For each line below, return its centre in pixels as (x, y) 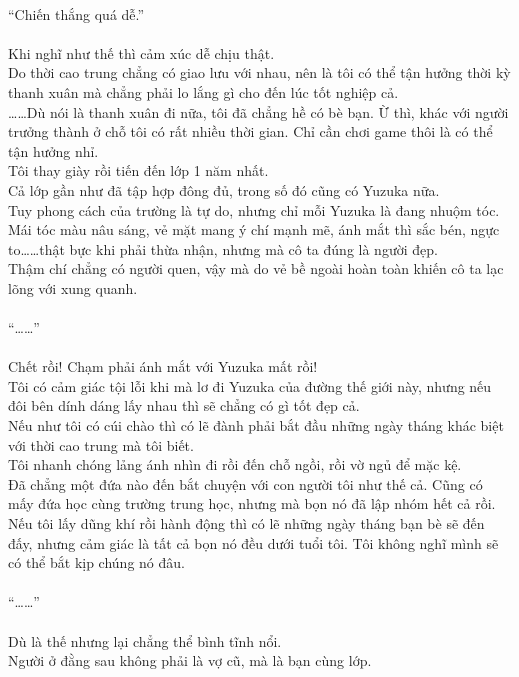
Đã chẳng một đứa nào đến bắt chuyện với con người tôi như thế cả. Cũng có (245, 483)
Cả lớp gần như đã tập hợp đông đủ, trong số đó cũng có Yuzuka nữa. (224, 189)
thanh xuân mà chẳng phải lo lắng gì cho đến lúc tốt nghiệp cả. (203, 91)
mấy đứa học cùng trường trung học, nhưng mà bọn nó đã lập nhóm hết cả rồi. (252, 503)
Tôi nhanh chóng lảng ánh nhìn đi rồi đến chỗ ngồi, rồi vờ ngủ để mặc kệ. (235, 464)
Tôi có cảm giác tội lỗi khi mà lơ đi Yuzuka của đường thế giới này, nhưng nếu (250, 385)
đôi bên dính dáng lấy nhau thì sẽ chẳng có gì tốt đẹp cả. (184, 405)
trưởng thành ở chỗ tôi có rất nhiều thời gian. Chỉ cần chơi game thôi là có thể (250, 131)
